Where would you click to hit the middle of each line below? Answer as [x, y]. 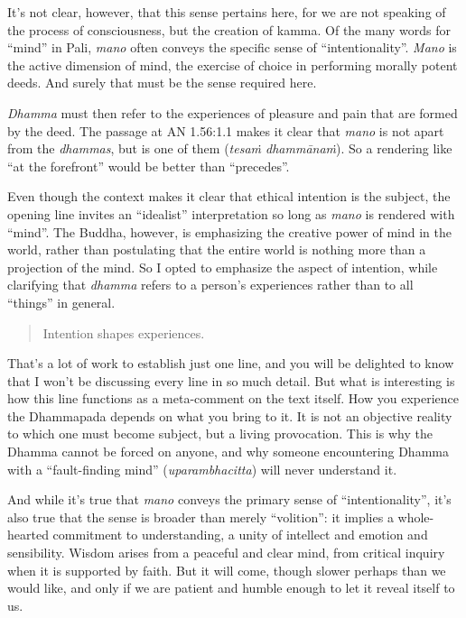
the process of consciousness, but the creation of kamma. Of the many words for [229, 29]
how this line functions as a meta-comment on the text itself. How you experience [233, 398]
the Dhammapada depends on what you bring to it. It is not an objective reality [230, 415]
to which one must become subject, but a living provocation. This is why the [220, 434]
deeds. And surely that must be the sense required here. [162, 83]
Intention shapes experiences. [124, 332]
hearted [28, 535]
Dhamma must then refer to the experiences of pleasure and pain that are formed [233, 112]
